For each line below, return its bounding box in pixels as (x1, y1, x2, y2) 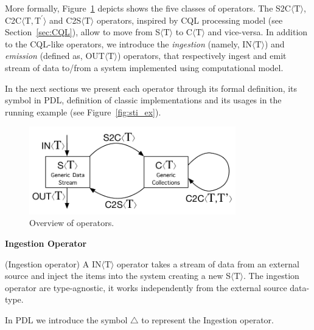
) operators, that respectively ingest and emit (117, 49, 287, 62)
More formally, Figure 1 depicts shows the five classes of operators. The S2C (5, 2, 291, 14)
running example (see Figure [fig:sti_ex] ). (5, 105, 161, 118)
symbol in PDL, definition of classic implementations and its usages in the (5, 94, 282, 106)
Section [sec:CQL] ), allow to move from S (5, 26, 161, 38)
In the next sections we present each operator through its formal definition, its (5, 81, 298, 94)
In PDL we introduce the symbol (5, 314, 128, 326)
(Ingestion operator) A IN (5, 257, 102, 270)
